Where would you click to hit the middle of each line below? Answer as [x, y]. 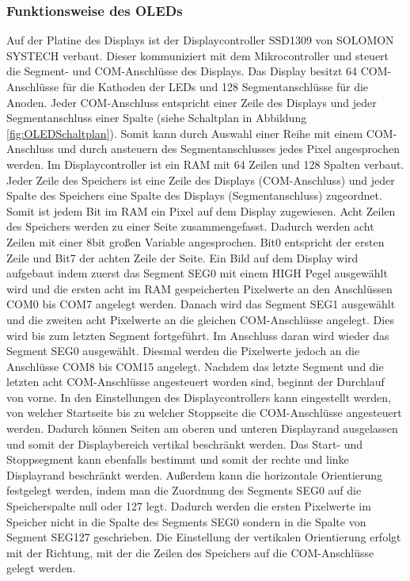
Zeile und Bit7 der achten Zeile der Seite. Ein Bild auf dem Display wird [182, 257]
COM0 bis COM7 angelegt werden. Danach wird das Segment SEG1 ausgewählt [201, 304]
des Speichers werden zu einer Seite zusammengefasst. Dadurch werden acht [190, 226]
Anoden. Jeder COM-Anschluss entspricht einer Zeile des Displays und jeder [192, 102]
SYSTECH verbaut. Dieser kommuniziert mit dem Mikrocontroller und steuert [198, 55]
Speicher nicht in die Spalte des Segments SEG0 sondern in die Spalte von [186, 521]
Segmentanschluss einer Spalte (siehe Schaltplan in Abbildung [157, 118]
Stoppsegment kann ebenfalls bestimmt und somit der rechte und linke [178, 459]
